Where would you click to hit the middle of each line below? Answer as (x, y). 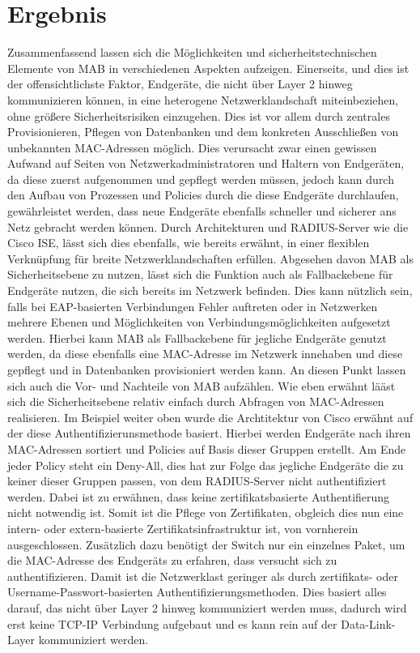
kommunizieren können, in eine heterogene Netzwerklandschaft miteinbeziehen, (203, 99)
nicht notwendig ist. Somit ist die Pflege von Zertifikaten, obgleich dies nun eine (206, 512)
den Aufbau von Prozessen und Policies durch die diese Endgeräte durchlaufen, (203, 195)
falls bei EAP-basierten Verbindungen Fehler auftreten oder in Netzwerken (193, 306)
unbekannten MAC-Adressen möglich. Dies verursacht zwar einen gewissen (192, 147)
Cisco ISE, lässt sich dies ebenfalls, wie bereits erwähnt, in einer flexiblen (189, 243)
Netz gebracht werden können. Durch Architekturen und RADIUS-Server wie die (208, 226)
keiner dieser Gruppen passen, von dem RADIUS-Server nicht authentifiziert (197, 481)
